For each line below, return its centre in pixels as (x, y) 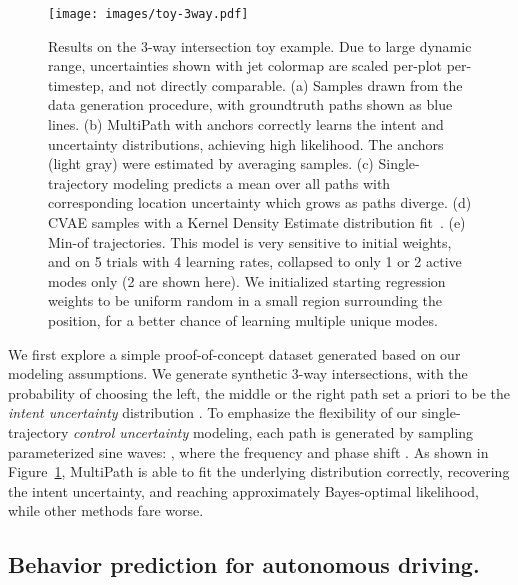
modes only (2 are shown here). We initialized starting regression (247, 280)
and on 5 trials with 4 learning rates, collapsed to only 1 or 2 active (255, 261)
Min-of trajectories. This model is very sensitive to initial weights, (250, 241)
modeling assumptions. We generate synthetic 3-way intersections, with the (238, 373)
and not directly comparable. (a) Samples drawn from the (285, 84)
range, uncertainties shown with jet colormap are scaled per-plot (245, 65)
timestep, (76, 84)
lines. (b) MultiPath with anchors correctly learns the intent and (246, 124)
